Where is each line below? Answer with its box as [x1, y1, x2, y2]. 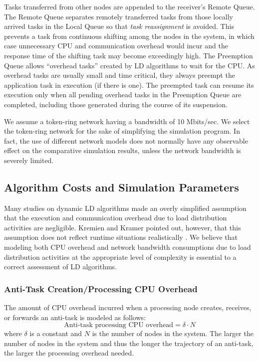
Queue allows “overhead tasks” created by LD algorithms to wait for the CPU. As [4, 60, 255, 70]
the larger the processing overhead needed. [4, 348, 134, 358]
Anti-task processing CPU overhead [64, 322, 174, 329]
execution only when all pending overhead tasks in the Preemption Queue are [4, 89, 242, 100]
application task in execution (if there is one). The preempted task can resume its [4, 79, 254, 90]
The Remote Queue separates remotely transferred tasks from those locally [4, 11, 233, 21]
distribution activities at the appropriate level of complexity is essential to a [4, 251, 237, 262]
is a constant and [29, 328, 82, 339]
